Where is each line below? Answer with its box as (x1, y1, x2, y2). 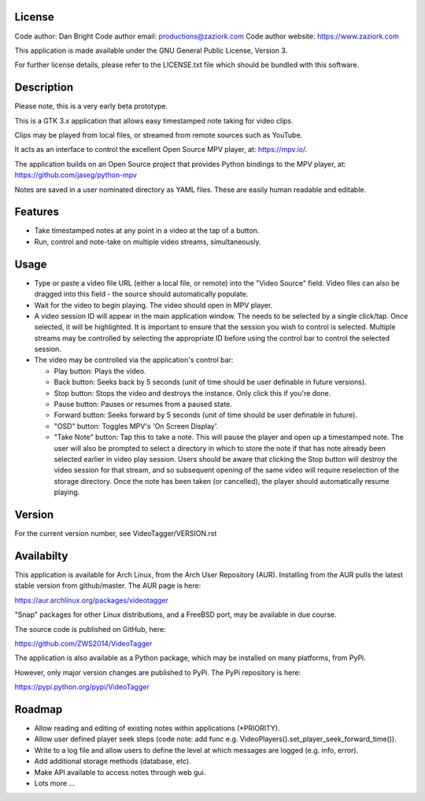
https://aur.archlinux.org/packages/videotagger (14, 595, 169, 605)
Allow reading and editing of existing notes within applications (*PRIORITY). (34, 724, 280, 733)
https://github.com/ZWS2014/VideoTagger (14, 638, 153, 648)
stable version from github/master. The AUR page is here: (14, 581, 201, 590)
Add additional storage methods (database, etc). (34, 756, 192, 766)
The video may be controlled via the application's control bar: (34, 355, 234, 365)
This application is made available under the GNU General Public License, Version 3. (14, 46, 288, 55)
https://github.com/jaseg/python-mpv (14, 170, 138, 180)
